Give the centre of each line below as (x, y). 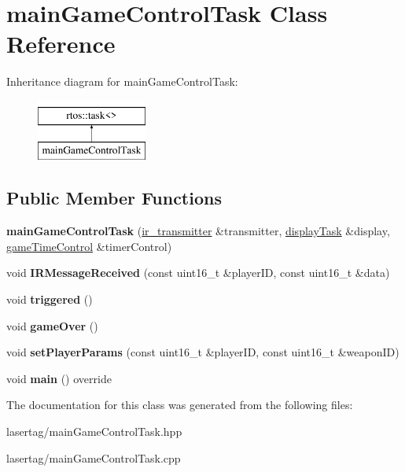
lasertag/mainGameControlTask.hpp (94, 431)
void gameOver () (52, 325)
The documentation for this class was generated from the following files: (180, 405)
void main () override (59, 378)
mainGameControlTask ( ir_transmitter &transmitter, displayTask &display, (198, 231)
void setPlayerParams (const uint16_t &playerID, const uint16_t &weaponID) (203, 352)
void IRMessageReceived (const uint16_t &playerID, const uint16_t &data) (198, 273)
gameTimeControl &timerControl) (89, 246)
